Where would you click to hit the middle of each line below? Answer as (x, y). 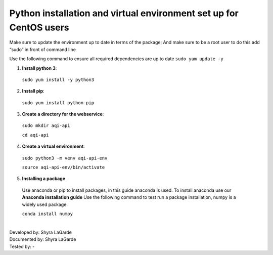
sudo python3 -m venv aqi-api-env (65, 158)
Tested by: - (22, 246)
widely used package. (45, 204)
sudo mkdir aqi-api (46, 126)
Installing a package (44, 179)
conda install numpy (48, 214)
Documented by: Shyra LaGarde (43, 239)
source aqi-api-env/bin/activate (63, 167)
